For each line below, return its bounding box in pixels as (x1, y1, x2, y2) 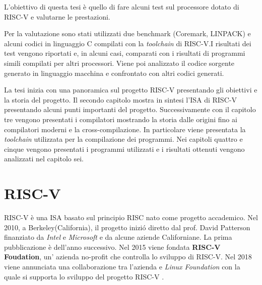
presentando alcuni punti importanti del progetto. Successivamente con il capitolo (4, 104, 256, 115)
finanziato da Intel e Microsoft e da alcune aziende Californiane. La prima (4, 232, 232, 242)
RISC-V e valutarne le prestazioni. (4, 11, 110, 22)
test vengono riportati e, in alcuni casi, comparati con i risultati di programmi (4, 48, 245, 58)
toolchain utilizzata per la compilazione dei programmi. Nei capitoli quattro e (4, 134, 243, 144)
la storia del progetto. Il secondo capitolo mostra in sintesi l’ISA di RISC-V (4, 94, 237, 105)
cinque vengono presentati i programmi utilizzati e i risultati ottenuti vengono (4, 143, 245, 154)
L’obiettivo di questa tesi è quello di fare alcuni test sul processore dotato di (4, 2, 239, 12)
